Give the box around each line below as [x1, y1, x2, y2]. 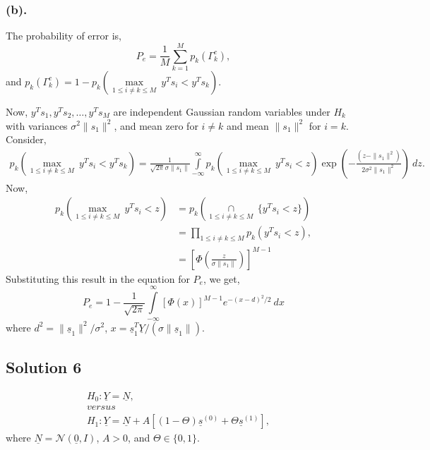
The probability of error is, [6, 28, 121, 43]
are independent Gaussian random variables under [113, 104, 330, 118]
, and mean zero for [114, 118, 198, 133]
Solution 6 [6, 355, 82, 377]
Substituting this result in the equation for [6, 271, 190, 286]
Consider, [6, 132, 47, 147]
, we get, [203, 271, 240, 286]
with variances [6, 118, 68, 133]
